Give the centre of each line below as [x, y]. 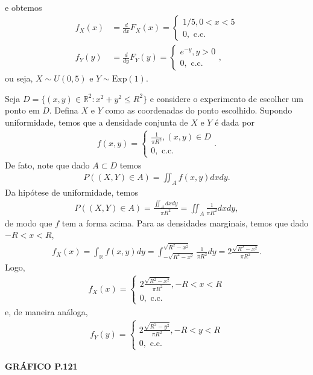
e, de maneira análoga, [46, 311]
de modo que [29, 223]
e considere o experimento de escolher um [226, 98]
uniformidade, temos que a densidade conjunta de [96, 122]
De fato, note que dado [47, 165]
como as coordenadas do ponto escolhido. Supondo [199, 110]
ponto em [22, 110]
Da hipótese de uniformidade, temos [71, 192]
